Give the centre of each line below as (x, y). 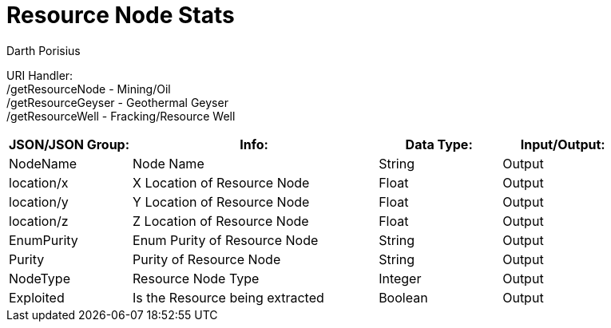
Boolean (403, 297)
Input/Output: (563, 144)
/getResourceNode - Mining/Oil (89, 89)
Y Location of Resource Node (221, 202)
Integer (400, 278)
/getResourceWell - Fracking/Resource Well (121, 116)
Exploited (37, 297)
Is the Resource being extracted (228, 297)
